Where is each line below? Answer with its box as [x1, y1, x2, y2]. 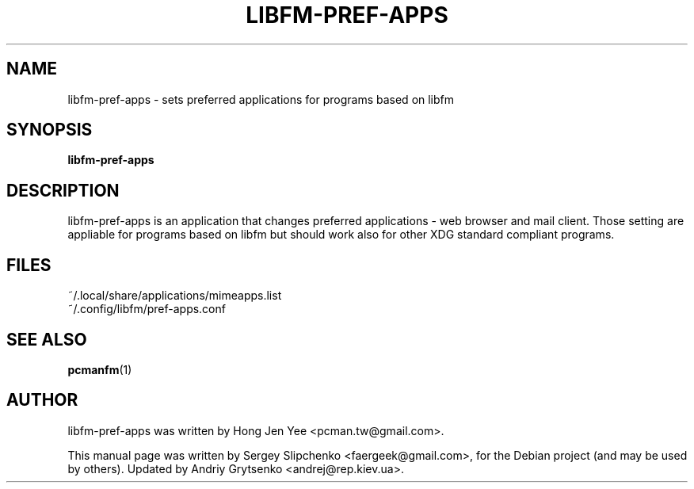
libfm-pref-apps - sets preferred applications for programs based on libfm [67, 92, 455, 106]
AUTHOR [6, 390, 78, 411]
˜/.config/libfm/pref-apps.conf [67, 302, 226, 316]
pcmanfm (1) [67, 362, 132, 376]
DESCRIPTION [6, 180, 120, 201]
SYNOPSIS [6, 120, 93, 140]
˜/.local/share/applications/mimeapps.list [67, 288, 282, 303]
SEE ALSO [6, 329, 87, 350]
